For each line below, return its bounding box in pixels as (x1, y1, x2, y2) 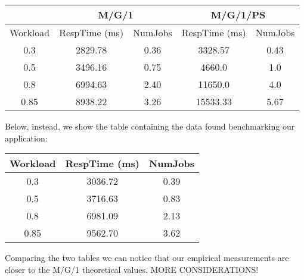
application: (5, 131, 48, 144)
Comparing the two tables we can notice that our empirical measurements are (5, 251, 289, 264)
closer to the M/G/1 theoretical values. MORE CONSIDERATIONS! (5, 263, 259, 275)
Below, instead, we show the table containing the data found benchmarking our (5, 120, 295, 132)
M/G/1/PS (210, 8, 266, 21)
